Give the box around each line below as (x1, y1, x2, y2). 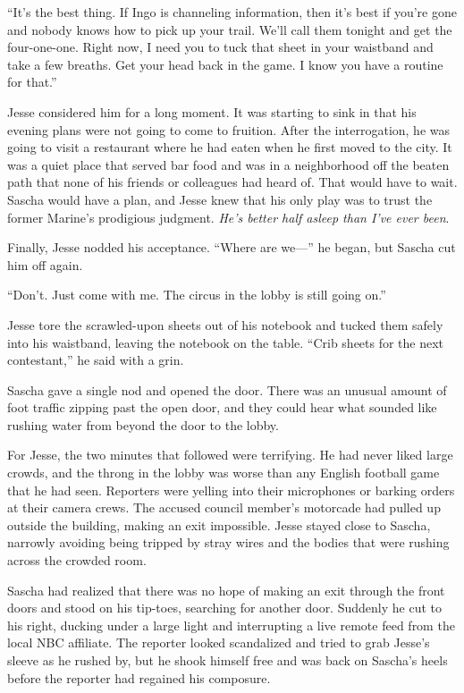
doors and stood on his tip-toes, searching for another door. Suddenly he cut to (7, 598, 442, 617)
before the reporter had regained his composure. (7, 668, 271, 687)
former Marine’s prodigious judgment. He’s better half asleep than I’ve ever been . (7, 207, 450, 226)
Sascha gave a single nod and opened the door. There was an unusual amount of (7, 380, 447, 399)
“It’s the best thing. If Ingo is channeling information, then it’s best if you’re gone (7, 3, 457, 21)
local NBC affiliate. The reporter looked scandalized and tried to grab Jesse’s (7, 633, 430, 652)
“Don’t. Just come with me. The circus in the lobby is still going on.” (7, 285, 386, 304)
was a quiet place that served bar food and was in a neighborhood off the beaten (7, 155, 450, 173)
